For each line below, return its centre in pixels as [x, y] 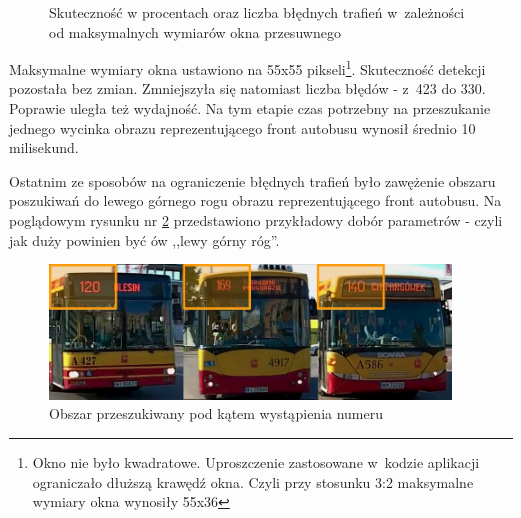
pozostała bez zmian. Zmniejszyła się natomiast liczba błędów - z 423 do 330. [247, 88]
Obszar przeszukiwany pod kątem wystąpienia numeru [216, 413]
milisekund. [44, 147]
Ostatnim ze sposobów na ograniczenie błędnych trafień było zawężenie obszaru [252, 180]
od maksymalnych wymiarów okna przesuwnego [195, 31]
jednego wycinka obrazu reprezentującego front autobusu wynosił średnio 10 [242, 127]
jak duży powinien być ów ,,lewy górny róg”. [144, 239]
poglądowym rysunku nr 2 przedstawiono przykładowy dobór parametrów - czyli [256, 220]
